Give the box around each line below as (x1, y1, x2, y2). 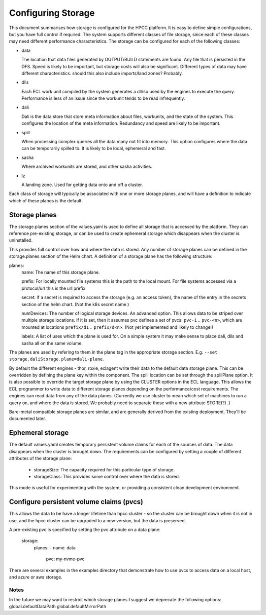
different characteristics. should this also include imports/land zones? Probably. (21, 70, 183, 76)
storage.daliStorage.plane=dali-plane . (9, 356, 104, 362)
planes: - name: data (33, 544, 76, 550)
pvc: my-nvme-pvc (46, 556, 85, 562)
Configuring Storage (9, 7, 95, 18)
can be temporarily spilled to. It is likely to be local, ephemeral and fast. (21, 146, 166, 152)
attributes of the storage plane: (9, 456, 72, 461)
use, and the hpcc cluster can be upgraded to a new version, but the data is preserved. (9, 517, 186, 523)
